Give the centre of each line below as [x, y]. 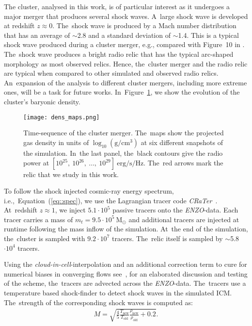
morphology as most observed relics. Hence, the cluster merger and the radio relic [126, 63]
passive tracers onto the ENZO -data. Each [175, 210]
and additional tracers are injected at [184, 219]
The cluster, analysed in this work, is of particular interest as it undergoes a [117, 6]
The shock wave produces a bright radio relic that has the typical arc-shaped [119, 54]
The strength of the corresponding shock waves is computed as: [98, 302]
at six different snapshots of [182, 142]
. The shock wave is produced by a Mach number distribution [144, 25]
